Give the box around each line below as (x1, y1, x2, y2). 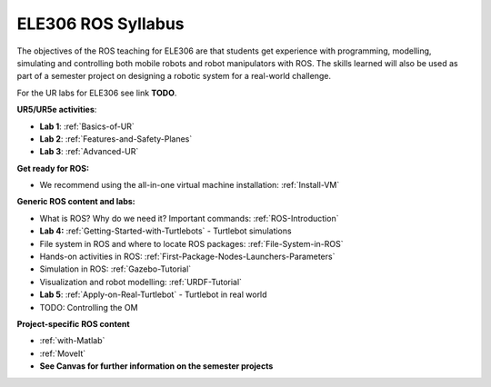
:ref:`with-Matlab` (39, 335, 105, 346)
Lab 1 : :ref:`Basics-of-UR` (39, 121, 135, 132)
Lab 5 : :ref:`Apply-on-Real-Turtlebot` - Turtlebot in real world (39, 289, 267, 300)
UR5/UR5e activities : (16, 104, 97, 115)
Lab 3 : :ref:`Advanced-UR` (39, 146, 139, 157)
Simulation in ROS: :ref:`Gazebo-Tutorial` (39, 263, 192, 274)
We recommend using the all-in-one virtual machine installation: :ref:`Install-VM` (39, 180, 340, 191)
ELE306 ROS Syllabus (16, 14, 185, 34)
